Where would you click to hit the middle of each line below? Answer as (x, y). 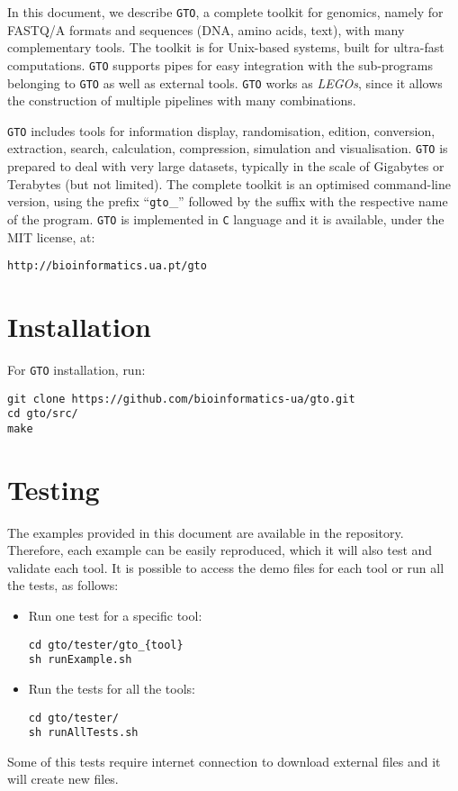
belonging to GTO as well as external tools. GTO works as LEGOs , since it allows (225, 82)
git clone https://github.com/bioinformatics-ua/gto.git (181, 399)
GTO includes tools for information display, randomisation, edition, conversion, (221, 130)
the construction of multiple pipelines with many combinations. (182, 100)
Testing (54, 489)
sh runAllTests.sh (83, 733)
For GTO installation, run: (76, 369)
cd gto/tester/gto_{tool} (106, 645)
